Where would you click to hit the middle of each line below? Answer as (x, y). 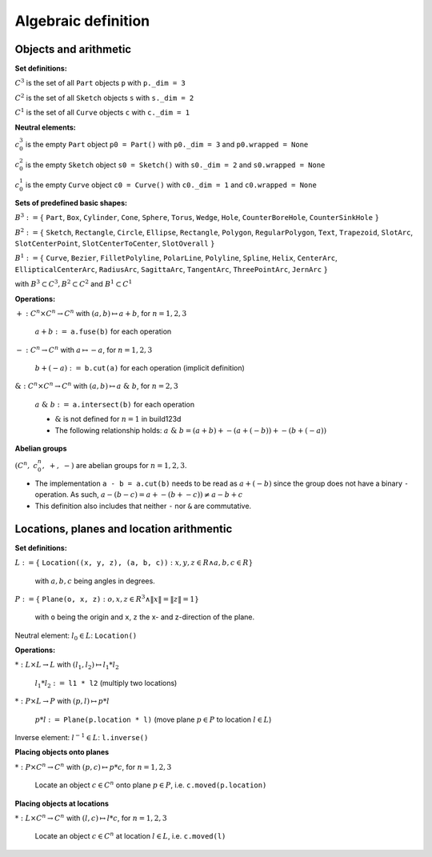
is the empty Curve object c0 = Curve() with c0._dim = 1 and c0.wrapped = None (171, 185)
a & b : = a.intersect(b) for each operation (115, 404)
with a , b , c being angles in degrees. (95, 581)
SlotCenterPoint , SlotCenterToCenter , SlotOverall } (115, 243)
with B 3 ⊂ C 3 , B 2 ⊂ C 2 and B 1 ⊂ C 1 (74, 284)
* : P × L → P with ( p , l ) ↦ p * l (62, 701)
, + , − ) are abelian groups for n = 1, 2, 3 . (114, 466)
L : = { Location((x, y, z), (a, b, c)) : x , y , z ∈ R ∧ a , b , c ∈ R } (134, 563)
